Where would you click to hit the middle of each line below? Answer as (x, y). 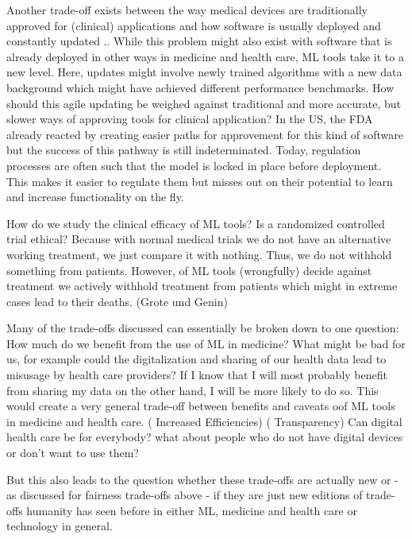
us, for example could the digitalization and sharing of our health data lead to (196, 359)
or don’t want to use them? (73, 453)
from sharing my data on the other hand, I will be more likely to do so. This (193, 390)
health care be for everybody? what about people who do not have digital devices (205, 437)
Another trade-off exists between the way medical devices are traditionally (187, 10)
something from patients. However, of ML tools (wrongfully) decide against (189, 270)
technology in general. (60, 526)
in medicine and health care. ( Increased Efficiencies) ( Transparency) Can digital (204, 421)
